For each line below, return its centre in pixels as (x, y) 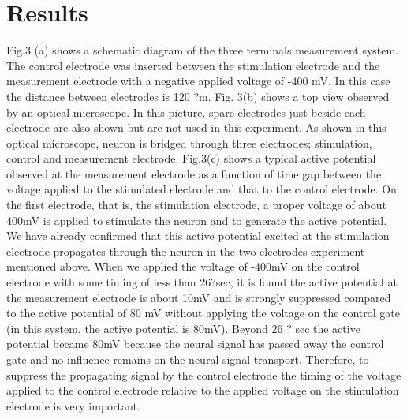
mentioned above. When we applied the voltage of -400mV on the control (183, 266)
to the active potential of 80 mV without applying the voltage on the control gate (203, 313)
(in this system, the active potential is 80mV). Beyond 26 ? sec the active (183, 328)
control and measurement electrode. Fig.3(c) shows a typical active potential (191, 158)
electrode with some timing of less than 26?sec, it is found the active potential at (202, 282)
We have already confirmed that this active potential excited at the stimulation (198, 236)
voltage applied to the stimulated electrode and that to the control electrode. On (202, 189)
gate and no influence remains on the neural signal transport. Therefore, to (188, 359)
